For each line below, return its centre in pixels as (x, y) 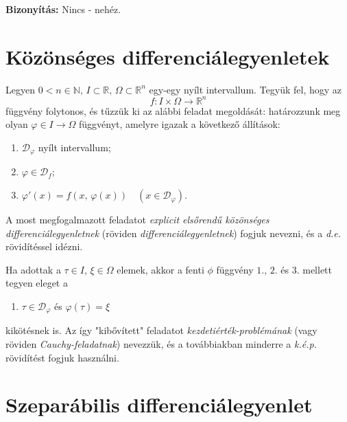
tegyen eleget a (37, 283)
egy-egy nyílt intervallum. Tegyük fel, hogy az (246, 89)
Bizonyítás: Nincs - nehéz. (63, 9)
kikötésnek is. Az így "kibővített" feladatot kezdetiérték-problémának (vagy (161, 330)
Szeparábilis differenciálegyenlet (159, 404)
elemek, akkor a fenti (160, 269)
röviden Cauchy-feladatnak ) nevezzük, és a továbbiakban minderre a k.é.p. (161, 344)
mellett (318, 269)
